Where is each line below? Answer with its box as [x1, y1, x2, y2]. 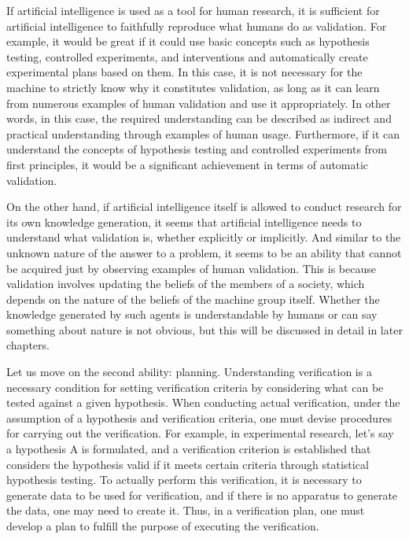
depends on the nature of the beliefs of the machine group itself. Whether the [6, 290, 380, 307]
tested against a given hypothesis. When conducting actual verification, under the [6, 394, 400, 411]
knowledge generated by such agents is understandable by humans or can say [6, 306, 378, 323]
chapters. [6, 337, 50, 353]
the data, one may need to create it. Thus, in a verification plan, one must [6, 502, 365, 519]
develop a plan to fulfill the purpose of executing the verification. [6, 518, 319, 533]
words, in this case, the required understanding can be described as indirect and [6, 110, 392, 127]
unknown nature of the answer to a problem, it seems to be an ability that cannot [6, 244, 402, 260]
